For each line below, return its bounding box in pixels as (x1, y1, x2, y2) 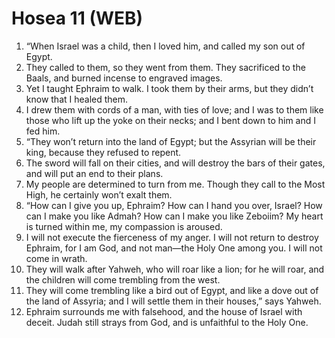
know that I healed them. (25, 93, 129, 105)
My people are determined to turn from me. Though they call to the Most (25, 178, 326, 190)
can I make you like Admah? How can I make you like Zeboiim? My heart (25, 210, 324, 222)
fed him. (25, 125, 61, 137)
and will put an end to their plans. (25, 167, 164, 179)
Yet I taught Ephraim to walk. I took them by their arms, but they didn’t (25, 82, 314, 94)
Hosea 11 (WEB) (11, 7, 144, 30)
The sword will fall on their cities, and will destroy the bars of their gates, (25, 157, 326, 169)
